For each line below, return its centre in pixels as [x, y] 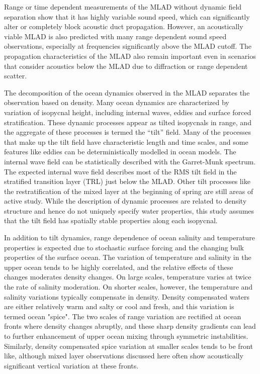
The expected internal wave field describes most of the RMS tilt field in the [120, 171]
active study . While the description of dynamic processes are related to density [125, 201]
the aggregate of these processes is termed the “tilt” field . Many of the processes [128, 132]
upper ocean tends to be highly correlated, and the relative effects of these [119, 267]
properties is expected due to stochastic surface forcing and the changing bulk [124, 247]
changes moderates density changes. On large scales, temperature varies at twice [128, 277]
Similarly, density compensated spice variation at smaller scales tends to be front [128, 346]
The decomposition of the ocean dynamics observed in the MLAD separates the [127, 92]
